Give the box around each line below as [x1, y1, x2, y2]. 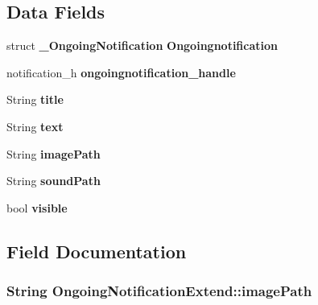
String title [6, 91, 64, 108]
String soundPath [6, 172, 101, 189]
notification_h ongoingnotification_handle [6, 64, 236, 80]
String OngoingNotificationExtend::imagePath [6, 281, 312, 301]
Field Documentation [6, 238, 187, 263]
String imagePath [6, 145, 101, 162]
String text [6, 117, 64, 134]
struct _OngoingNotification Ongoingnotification [6, 37, 279, 54]
